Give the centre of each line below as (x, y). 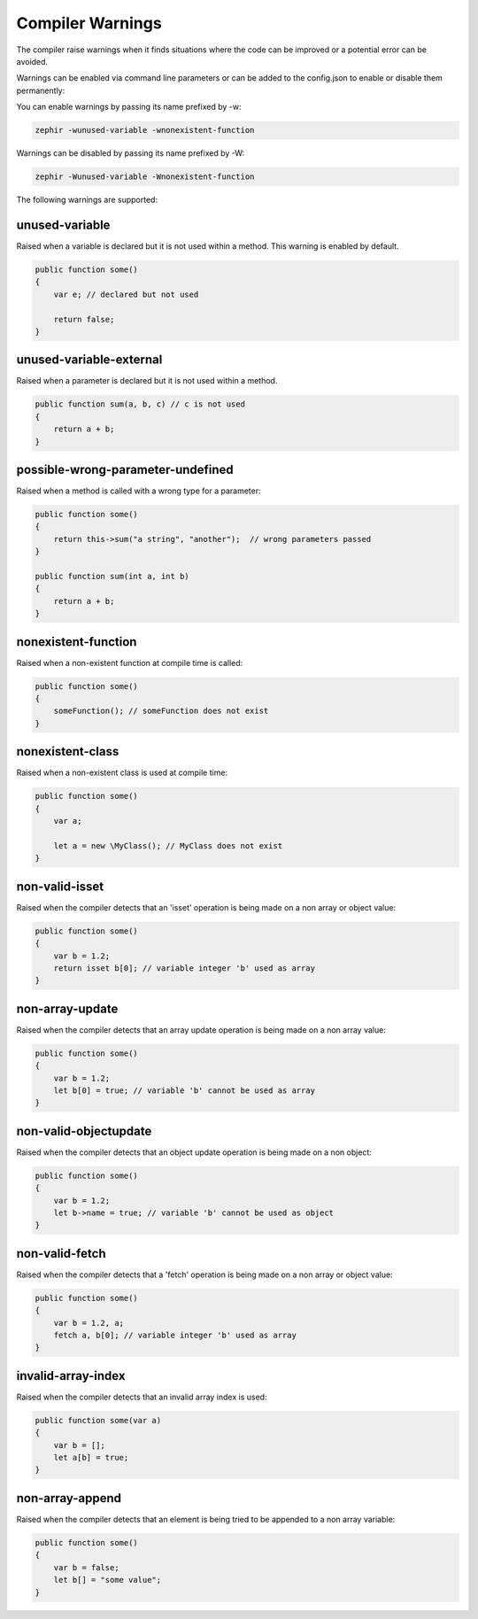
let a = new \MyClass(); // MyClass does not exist (168, 845)
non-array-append (69, 1498)
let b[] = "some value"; (108, 1580)
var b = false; (86, 1567)
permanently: (41, 90)
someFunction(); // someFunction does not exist (161, 711)
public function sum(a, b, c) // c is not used (140, 404)
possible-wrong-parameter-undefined (125, 469)
